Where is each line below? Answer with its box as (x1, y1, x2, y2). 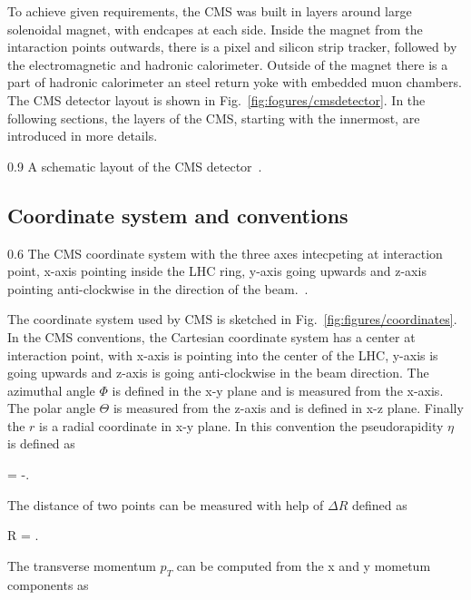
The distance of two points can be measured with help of (7, 495, 324, 514)
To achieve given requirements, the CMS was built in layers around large (7, 2, 412, 20)
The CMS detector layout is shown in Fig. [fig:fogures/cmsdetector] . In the (7, 90, 426, 109)
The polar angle (7, 398, 95, 418)
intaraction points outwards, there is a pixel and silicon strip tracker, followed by (7, 37, 457, 56)
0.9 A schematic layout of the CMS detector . (7, 156, 262, 175)
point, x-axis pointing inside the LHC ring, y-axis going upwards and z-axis (7, 261, 427, 280)
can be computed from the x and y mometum (176, 556, 431, 575)
